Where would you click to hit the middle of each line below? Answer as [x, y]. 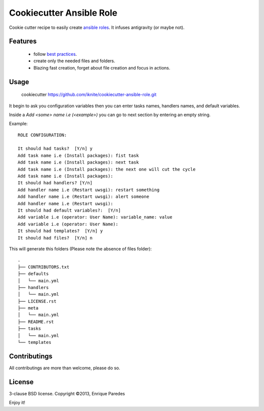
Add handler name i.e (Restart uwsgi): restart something [89, 190]
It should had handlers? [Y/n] [55, 183]
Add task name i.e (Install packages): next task [78, 162]
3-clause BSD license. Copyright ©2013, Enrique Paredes [67, 393]
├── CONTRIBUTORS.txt [44, 267]
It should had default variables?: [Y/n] [69, 210]
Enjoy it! [17, 403]
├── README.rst [36, 322]
